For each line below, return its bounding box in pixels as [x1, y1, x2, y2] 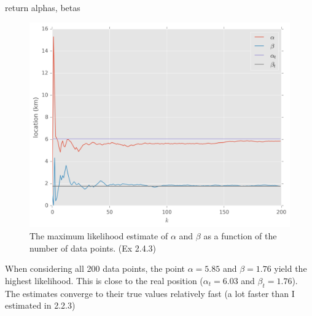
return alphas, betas [5, 1, 80, 13]
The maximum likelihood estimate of [29, 229, 168, 242]
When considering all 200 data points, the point [5, 262, 185, 275]
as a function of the [203, 229, 277, 242]
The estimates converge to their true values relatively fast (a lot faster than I [5, 287, 295, 299]
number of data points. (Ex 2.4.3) [29, 241, 157, 254]
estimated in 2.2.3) [5, 299, 76, 312]
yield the [274, 262, 307, 275]
